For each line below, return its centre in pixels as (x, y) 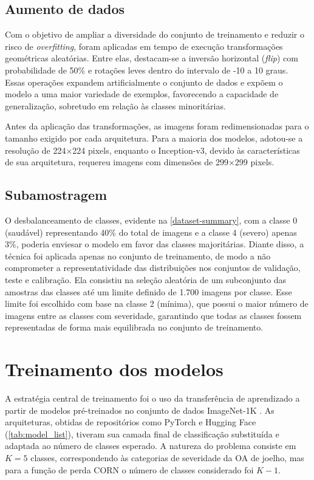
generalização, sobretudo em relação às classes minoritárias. (115, 105)
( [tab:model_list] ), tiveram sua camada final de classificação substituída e (142, 434)
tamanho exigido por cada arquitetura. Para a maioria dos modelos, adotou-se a (154, 138)
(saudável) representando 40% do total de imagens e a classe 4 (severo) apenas (151, 232)
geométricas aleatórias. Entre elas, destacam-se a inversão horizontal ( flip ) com (152, 58)
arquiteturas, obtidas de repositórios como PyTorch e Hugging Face (131, 422)
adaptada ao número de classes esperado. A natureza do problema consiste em (151, 446)
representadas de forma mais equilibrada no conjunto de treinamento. (134, 327)
